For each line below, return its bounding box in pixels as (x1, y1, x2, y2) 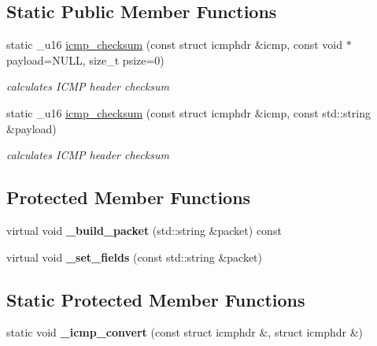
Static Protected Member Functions (6, 287, 305, 311)
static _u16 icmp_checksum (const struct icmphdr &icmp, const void (6, 36, 343, 53)
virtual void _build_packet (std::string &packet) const (6, 221, 282, 238)
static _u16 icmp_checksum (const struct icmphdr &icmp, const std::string (6, 104, 371, 121)
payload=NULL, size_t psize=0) (6, 51, 164, 68)
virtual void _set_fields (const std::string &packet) (6, 248, 262, 265)
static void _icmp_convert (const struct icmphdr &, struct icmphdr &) (6, 324, 364, 340)
